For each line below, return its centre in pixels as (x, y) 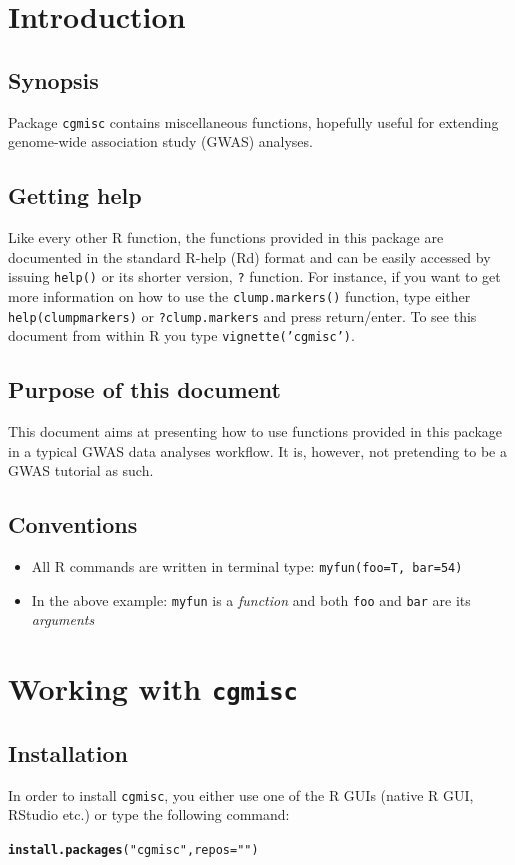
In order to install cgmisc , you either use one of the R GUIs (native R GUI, (241, 794)
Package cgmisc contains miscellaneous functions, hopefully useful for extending (253, 121)
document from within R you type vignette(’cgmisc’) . (181, 335)
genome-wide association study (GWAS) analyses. (160, 141)
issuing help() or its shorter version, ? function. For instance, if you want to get (254, 276)
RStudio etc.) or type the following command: (149, 814)
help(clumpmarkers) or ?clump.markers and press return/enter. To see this (242, 315)
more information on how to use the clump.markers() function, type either (239, 295)
